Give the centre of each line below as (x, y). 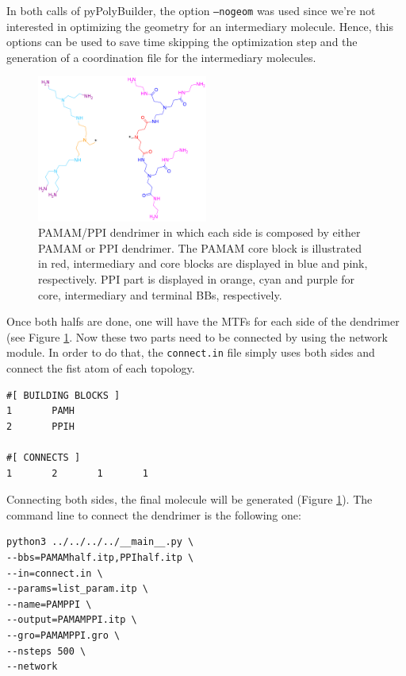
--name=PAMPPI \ (49, 604)
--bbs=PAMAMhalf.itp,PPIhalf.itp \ (100, 557)
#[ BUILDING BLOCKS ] (63, 395)
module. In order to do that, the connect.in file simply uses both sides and (191, 352)
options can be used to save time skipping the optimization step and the (182, 42)
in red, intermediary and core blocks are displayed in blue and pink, (203, 263)
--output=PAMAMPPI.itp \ (72, 620)
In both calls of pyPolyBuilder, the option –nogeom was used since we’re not (191, 10)
